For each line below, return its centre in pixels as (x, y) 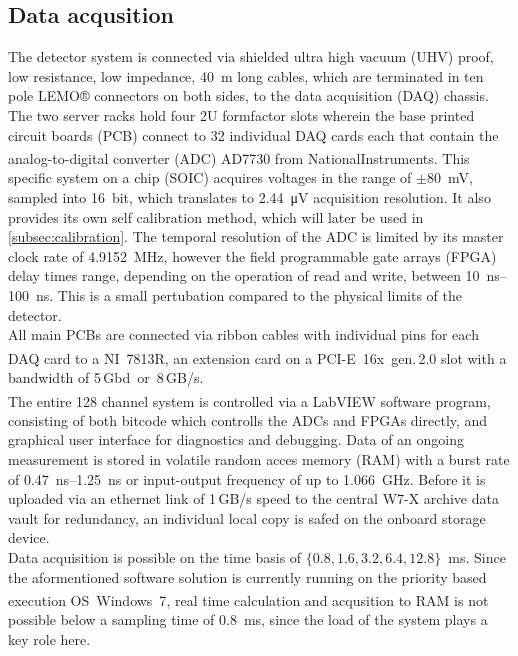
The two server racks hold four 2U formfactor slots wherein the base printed (241, 114)
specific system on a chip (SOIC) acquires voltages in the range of (210, 177)
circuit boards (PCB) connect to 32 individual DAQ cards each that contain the (253, 134)
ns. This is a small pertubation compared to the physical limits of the (248, 294)
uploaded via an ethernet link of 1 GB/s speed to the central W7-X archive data (253, 498)
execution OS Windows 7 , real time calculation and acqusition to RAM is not (248, 599)
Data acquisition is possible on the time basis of (155, 557)
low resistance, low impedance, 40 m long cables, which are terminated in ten (246, 75)
